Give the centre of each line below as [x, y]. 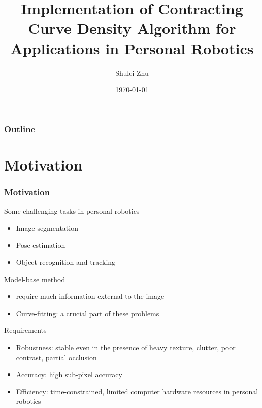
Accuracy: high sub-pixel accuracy [69, 374]
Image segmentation [47, 228]
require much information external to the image [90, 296]
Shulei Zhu [132, 72]
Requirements [25, 330]
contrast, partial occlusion [56, 357]
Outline [20, 129]
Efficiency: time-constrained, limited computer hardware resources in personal [137, 391]
